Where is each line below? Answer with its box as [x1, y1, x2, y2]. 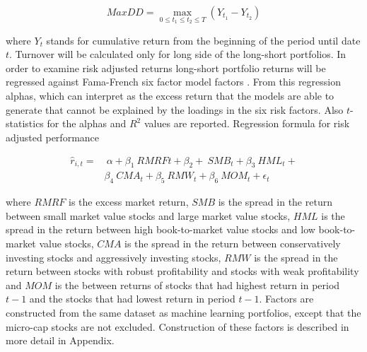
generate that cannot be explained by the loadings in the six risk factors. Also [6, 102, 344, 117]
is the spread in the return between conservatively [124, 236, 341, 251]
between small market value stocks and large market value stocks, [6, 208, 291, 223]
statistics [6, 116, 44, 131]
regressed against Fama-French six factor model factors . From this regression [6, 74, 341, 89]
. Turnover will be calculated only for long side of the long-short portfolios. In [9, 47, 346, 61]
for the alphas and [47, 116, 127, 131]
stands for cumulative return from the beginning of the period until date [46, 33, 361, 47]
